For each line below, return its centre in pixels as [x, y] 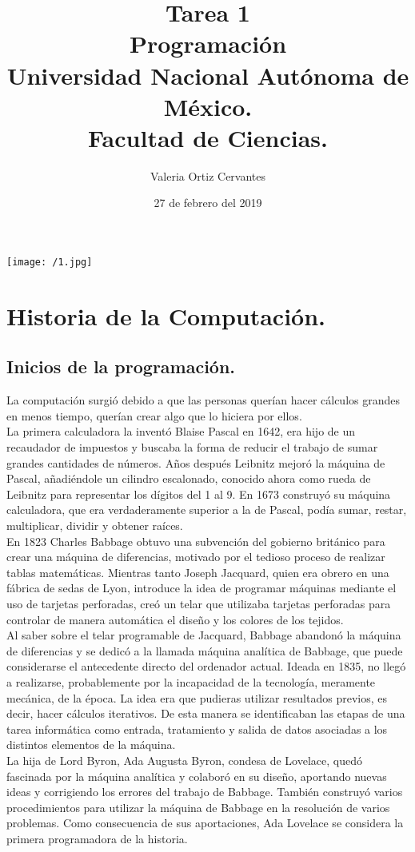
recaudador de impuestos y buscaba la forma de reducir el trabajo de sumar [192, 447]
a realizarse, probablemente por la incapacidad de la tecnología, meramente [191, 681]
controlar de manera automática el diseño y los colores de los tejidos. [175, 619]
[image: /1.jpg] [50, 263]
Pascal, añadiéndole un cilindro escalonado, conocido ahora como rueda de [189, 478]
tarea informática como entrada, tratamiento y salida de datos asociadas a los [197, 729]
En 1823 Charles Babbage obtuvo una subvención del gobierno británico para [196, 541]
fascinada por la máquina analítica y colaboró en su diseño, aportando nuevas [197, 776]
